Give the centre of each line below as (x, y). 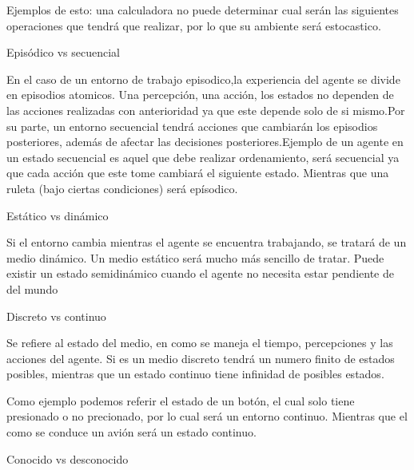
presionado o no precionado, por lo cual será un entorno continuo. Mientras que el (207, 416)
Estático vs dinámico (58, 215)
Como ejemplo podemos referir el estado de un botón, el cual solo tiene (181, 400)
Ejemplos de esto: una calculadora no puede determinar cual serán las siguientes (203, 10)
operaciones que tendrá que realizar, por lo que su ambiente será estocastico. (194, 25)
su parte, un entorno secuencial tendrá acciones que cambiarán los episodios (192, 126)
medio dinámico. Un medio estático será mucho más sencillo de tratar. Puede (195, 257)
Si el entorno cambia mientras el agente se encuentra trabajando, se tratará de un (207, 242)
